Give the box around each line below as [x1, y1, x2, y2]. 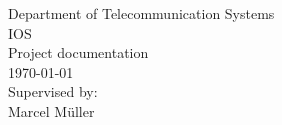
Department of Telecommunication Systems [8, 3, 275, 23]
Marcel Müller [8, 100, 95, 121]
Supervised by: [8, 81, 98, 102]
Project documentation [8, 42, 149, 63]
